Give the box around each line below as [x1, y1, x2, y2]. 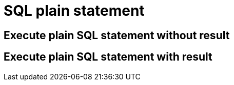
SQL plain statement [4, 2, 145, 19]
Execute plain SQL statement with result [4, 50, 212, 64]
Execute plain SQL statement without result [4, 29, 230, 42]
